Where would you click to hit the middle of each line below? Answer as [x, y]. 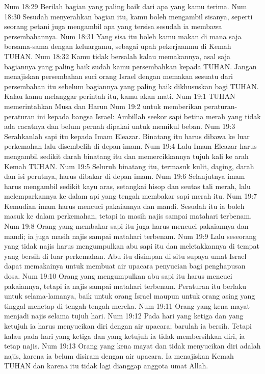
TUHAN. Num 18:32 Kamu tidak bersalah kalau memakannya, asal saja [117, 56]
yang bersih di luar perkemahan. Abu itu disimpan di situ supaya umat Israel [125, 256]
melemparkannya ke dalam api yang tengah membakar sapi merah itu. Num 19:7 [131, 196]
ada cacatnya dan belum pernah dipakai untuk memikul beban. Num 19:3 [120, 126]
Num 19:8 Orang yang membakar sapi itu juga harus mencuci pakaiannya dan [126, 226]
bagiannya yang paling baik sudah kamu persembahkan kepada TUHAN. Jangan [130, 66]
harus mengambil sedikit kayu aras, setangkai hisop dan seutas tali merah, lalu [127, 186]
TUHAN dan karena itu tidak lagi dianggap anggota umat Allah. [106, 366]
